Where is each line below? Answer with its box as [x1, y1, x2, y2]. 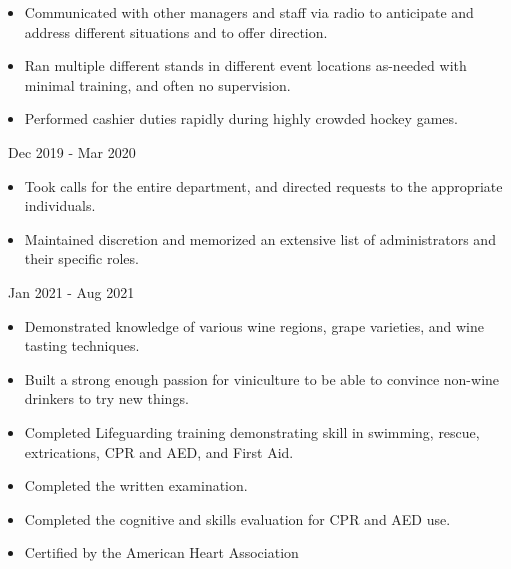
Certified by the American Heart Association [24, 542, 299, 563]
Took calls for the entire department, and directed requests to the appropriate [24, 175, 503, 196]
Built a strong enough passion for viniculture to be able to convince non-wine [24, 368, 500, 389]
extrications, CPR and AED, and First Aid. [24, 441, 294, 462]
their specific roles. [24, 248, 139, 269]
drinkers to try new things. [24, 388, 189, 409]
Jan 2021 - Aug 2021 [7, 281, 135, 302]
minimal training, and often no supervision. [24, 74, 291, 95]
